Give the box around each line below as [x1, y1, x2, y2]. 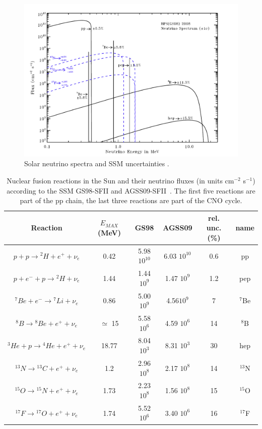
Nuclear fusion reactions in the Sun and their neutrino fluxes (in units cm [7, 175, 234, 185]
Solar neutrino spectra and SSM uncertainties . [24, 158, 169, 169]
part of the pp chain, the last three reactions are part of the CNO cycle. [20, 195, 242, 206]
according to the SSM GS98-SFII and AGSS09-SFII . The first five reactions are [7, 185, 255, 196]
